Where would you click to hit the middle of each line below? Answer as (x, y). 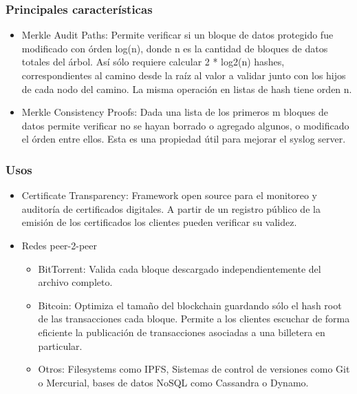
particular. (60, 345)
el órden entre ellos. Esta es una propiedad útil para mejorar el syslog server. (184, 139)
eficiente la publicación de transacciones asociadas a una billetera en (182, 332)
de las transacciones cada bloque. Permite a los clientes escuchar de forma (194, 319)
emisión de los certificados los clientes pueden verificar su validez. (159, 222)
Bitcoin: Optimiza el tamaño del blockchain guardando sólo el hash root (190, 305)
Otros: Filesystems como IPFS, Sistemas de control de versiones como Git (194, 369)
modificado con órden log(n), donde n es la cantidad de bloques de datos (175, 48)
